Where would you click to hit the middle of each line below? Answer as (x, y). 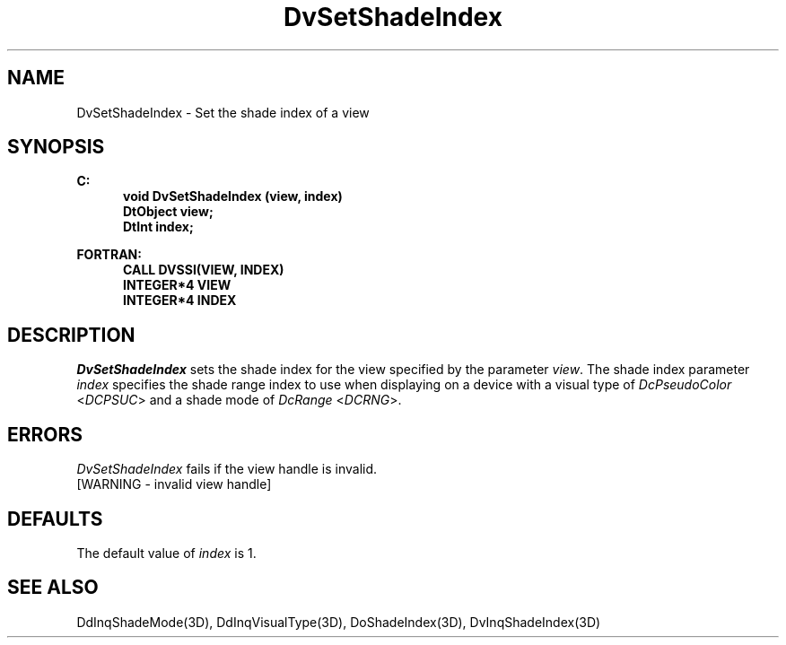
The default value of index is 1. (166, 553)
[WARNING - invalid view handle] (174, 484)
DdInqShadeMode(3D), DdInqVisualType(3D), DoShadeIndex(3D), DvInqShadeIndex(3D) (339, 622)
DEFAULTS (55, 519)
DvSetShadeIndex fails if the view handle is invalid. (227, 469)
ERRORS (45, 434)
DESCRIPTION (71, 335)
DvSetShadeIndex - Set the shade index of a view (223, 112)
